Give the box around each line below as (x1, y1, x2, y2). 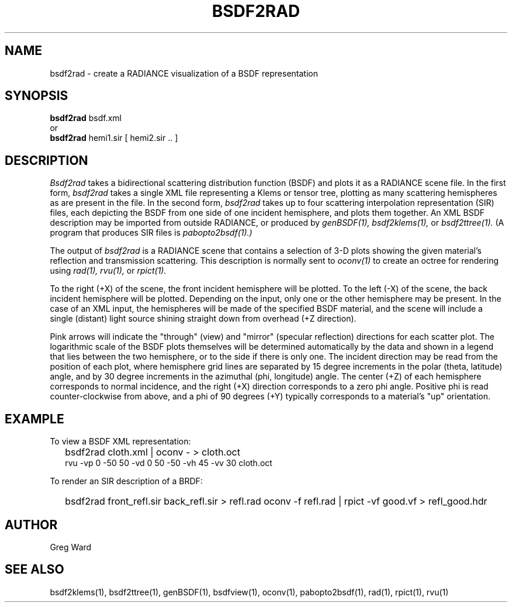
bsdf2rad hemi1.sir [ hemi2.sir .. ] (50, 133, 178, 143)
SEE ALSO (5, 562, 64, 577)
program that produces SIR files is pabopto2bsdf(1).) (50, 227, 252, 238)
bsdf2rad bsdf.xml (50, 113, 122, 123)
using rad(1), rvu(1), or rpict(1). (50, 265, 167, 276)
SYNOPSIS (5, 88, 68, 104)
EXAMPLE (5, 411, 64, 426)
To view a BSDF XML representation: (50, 436, 191, 447)
